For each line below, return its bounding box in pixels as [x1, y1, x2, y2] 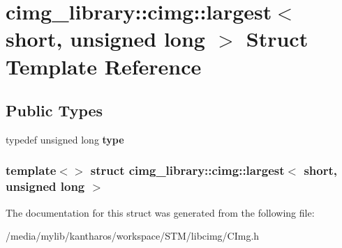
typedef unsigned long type [6, 132, 124, 146]
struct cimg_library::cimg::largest [90, 162, 285, 179]
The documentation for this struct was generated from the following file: [6, 205, 315, 219]
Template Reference [6, 52, 202, 80]
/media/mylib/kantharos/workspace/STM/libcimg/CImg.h [6, 228, 260, 243]
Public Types [6, 100, 103, 121]
